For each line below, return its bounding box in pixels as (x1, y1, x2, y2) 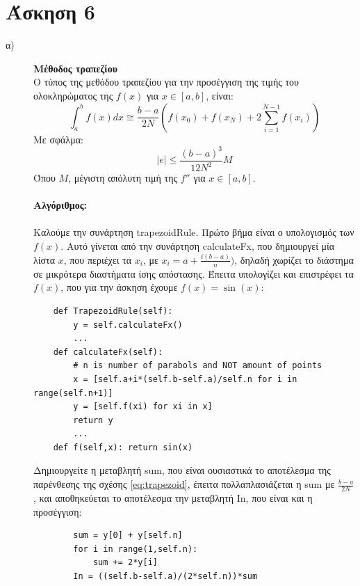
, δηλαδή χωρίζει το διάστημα (234, 252, 354, 267)
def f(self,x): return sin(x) (53, 442, 193, 452)
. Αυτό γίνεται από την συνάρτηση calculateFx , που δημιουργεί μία (60, 238, 335, 253)
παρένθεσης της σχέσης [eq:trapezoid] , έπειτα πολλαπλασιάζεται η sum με (33, 477, 335, 491)
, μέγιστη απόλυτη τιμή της (68, 171, 178, 184)
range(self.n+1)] (33, 388, 113, 398)
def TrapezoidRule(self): (53, 306, 173, 316)
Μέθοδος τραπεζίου (33, 61, 117, 75)
